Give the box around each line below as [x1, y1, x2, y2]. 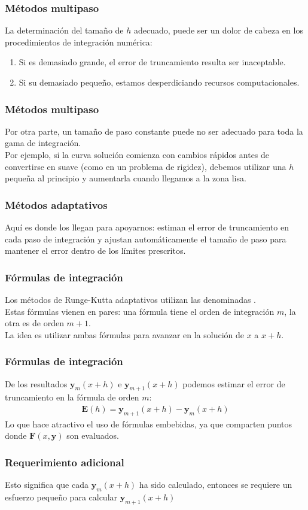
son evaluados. [66, 429, 119, 442]
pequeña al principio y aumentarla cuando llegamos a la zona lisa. [5, 172, 246, 184]
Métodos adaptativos [5, 197, 108, 212]
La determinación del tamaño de [5, 24, 124, 37]
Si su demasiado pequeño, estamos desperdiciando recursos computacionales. [19, 76, 300, 88]
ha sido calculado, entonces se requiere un [139, 478, 292, 491]
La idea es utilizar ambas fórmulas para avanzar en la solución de [5, 328, 245, 341]
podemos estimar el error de [182, 377, 285, 390]
